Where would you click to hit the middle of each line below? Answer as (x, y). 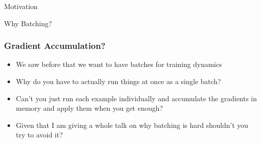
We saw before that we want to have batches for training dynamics (119, 64)
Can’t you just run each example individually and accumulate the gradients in (136, 98)
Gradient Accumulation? (55, 46)
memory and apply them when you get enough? (89, 108)
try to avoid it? (39, 135)
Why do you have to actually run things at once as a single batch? (118, 81)
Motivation (21, 6)
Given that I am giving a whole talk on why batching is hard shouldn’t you (132, 125)
